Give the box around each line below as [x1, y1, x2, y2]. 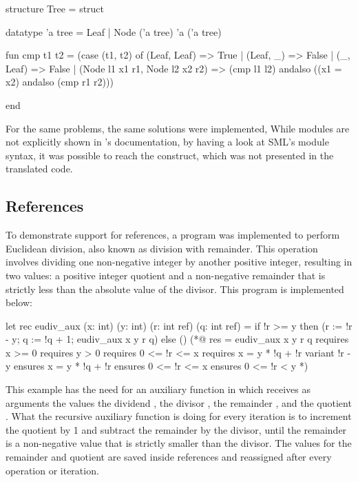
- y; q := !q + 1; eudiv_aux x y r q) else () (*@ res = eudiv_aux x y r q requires [6, 332, 349, 346]
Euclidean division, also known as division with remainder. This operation [6, 241, 318, 255]
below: [6, 295, 32, 310]
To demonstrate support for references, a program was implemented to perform [6, 228, 340, 242]
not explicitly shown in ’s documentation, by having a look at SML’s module [6, 134, 329, 149]
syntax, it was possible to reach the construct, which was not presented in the [6, 148, 334, 162]
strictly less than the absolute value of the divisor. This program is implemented [6, 281, 344, 296]
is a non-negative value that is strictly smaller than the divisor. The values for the [6, 436, 352, 450]
